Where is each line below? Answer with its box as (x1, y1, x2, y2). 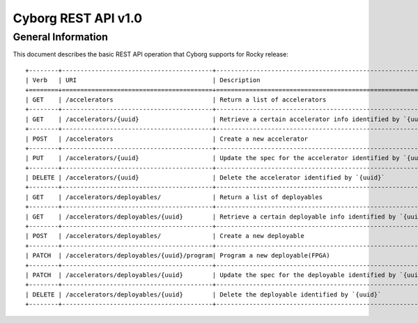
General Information (13, 31, 108, 43)
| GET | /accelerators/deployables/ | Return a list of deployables (25, 193, 323, 201)
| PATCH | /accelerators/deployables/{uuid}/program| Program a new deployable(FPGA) (25, 251, 330, 260)
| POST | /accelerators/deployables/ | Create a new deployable (25, 232, 304, 240)
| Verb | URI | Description (25, 77, 261, 84)
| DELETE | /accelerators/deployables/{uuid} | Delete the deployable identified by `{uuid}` (25, 290, 382, 299)
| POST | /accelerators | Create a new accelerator (25, 134, 309, 143)
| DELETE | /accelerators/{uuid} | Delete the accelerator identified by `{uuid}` (25, 174, 386, 182)
